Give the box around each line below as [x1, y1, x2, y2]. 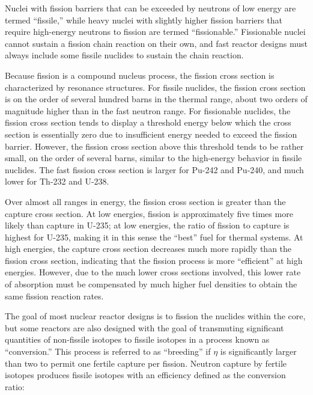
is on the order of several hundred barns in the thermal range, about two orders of [5, 93, 308, 105]
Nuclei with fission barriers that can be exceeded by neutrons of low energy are [5, 2, 296, 14]
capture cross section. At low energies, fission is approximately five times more [5, 207, 293, 219]
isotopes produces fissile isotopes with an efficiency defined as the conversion [5, 369, 286, 381]
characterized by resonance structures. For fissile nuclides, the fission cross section [5, 81, 306, 93]
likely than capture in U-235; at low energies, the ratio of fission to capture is [5, 219, 290, 231]
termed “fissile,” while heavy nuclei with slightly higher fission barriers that [5, 13, 282, 26]
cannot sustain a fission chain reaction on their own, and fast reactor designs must [5, 37, 308, 49]
